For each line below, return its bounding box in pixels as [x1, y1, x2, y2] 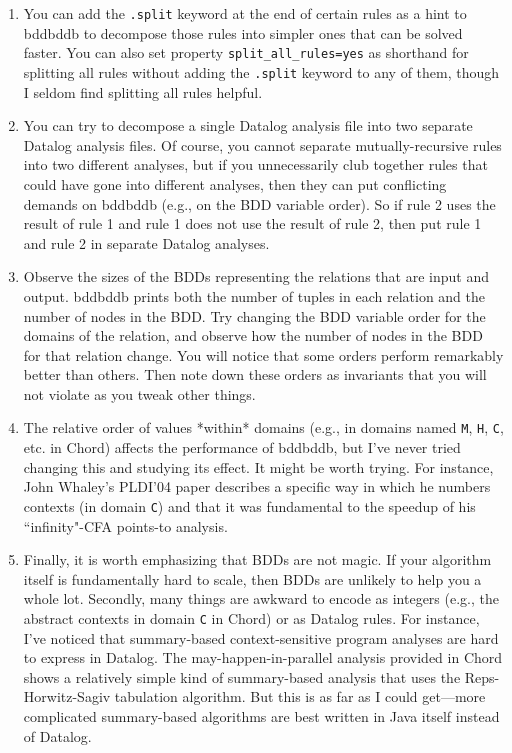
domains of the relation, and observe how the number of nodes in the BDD [23, 325, 483, 346]
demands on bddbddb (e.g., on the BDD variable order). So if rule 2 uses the [23, 193, 496, 214]
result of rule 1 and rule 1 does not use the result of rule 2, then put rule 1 [23, 213, 482, 234]
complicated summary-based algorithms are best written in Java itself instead [23, 705, 500, 726]
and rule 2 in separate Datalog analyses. [23, 232, 270, 253]
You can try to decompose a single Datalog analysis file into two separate [23, 115, 473, 136]
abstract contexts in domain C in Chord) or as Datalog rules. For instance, [23, 607, 480, 628]
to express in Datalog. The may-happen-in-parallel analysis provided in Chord [23, 647, 503, 668]
